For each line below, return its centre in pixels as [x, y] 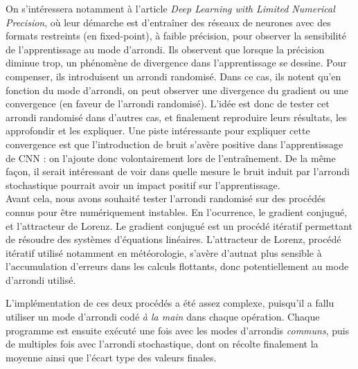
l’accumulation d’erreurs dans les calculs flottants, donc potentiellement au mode [177, 266]
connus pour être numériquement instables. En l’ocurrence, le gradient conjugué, [177, 211]
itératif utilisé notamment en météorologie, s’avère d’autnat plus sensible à [164, 252]
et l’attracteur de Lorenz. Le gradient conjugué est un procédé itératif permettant [179, 225]
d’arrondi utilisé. [41, 279]
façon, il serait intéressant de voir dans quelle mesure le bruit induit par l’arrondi [178, 171]
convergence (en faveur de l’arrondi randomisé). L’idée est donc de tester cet [168, 103]
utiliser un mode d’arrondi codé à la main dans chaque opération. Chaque [163, 317]
